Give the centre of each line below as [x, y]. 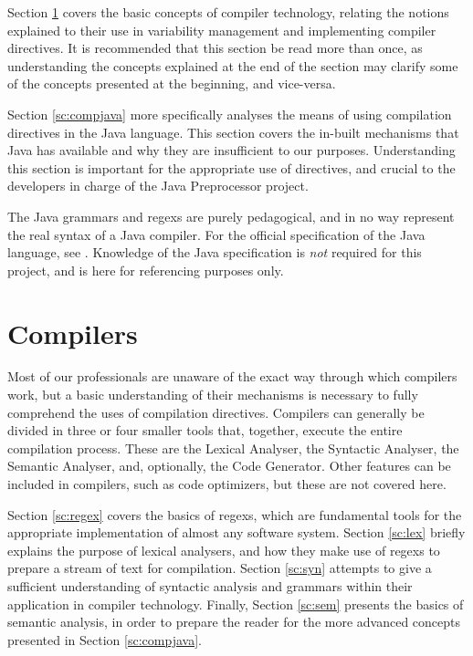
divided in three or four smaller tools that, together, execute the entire [205, 430]
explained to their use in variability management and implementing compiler [222, 30]
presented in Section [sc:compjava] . [105, 639]
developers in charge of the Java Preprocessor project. [158, 186]
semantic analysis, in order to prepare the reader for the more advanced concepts [234, 622]
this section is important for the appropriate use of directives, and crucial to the [231, 167]
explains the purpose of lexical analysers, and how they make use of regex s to [224, 550]
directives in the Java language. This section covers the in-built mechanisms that [233, 132]
